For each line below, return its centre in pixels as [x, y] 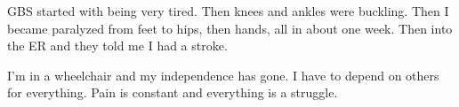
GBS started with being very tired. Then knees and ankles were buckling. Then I [228, 11]
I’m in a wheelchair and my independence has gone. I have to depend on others [223, 75]
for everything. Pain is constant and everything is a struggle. [173, 92]
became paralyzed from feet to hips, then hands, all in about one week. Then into [230, 28]
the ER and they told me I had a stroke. [117, 46]
